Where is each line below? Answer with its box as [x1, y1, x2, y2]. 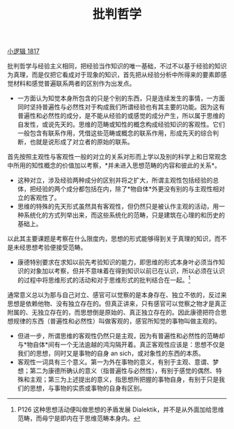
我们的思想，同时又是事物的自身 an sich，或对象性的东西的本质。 [17, 349, 205, 357]
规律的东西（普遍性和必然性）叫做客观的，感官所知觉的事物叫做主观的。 [13, 317, 221, 325]
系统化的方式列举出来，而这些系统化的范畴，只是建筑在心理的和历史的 [23, 211, 225, 220]
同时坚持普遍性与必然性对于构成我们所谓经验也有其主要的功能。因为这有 [17, 103, 225, 112]
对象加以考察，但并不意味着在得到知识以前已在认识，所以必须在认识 [29, 266, 225, 276]
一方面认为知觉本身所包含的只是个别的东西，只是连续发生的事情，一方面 [17, 94, 225, 103]
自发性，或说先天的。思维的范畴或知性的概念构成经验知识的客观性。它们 [17, 120, 225, 129]
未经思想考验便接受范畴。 [13, 243, 87, 252]
